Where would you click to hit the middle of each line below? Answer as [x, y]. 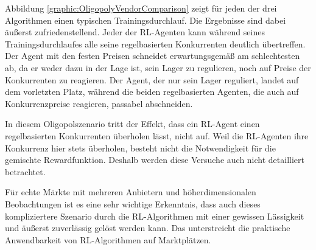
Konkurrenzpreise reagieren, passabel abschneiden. [99, 103]
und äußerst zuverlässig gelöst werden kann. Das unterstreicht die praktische [148, 228]
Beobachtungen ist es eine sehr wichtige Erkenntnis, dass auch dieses [133, 203]
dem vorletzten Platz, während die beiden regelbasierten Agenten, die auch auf [152, 92]
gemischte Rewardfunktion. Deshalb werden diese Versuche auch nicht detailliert [155, 160]
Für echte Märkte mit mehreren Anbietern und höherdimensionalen [131, 192]
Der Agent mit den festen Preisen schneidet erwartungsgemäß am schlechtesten [153, 56]
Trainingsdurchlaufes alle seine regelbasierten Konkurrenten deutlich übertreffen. [155, 43]
